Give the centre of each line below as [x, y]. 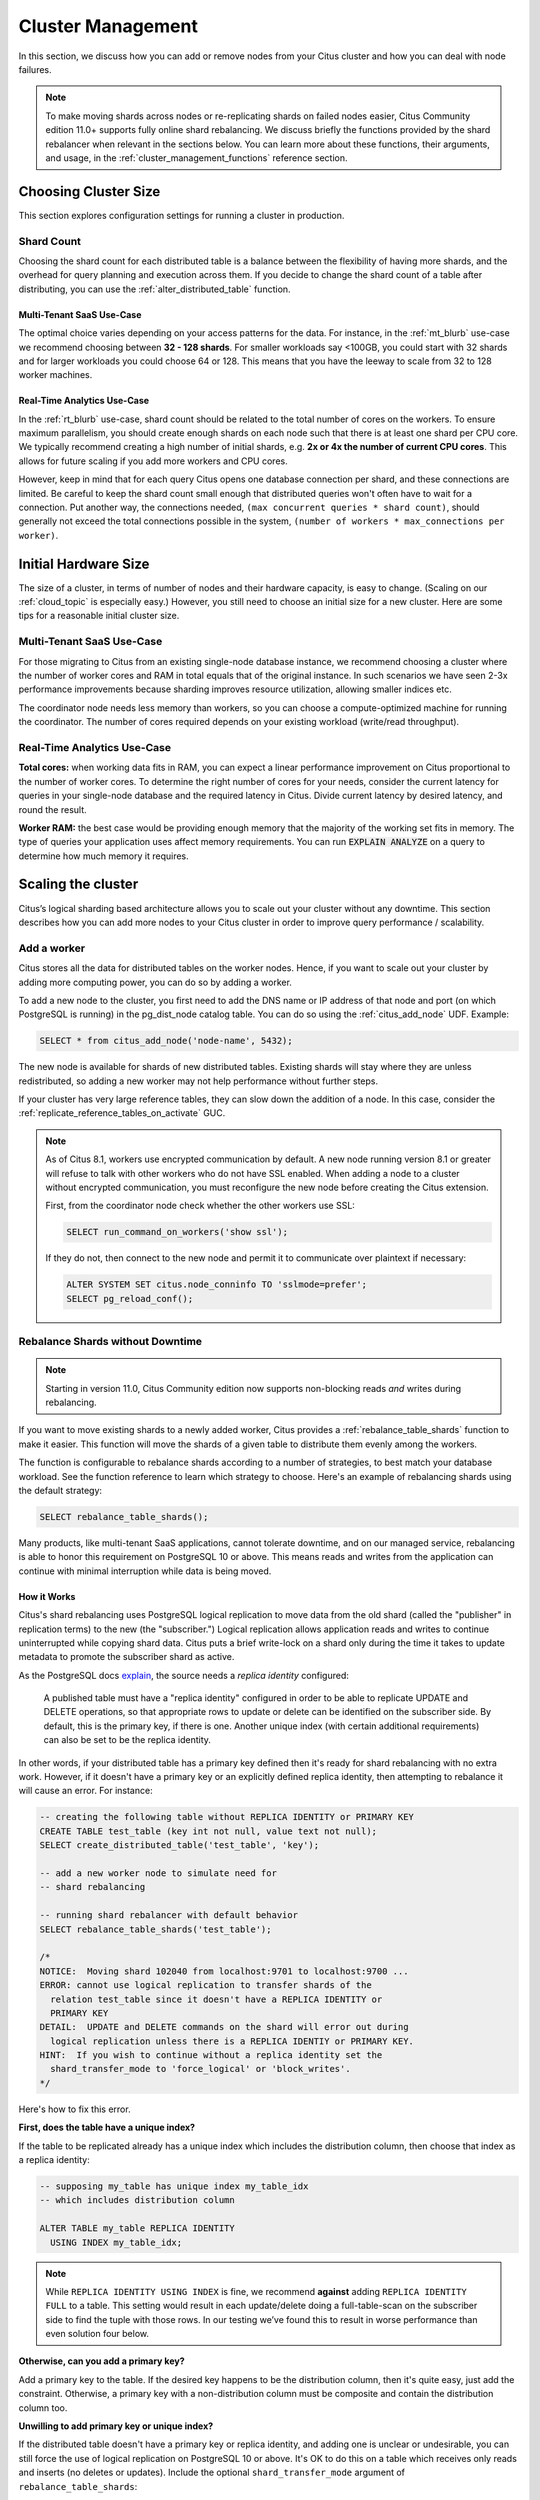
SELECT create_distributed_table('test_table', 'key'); [179, 1845]
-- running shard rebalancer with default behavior [169, 1915]
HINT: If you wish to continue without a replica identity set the [211, 2055]
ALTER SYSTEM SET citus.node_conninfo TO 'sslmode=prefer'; [217, 1284]
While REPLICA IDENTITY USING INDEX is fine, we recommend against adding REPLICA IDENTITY [256, 2291]
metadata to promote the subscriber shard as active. [126, 1657]
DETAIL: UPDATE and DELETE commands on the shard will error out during [224, 2027]
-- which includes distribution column [137, 2200]
